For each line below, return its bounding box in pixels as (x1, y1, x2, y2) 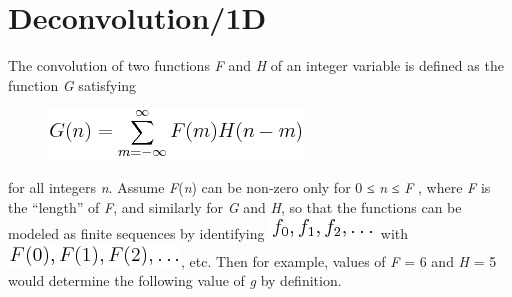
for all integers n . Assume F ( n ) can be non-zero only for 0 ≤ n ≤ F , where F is (8, 176, 491, 197)
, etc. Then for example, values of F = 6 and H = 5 (181, 250, 497, 271)
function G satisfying (8, 74, 137, 95)
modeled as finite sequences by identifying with (8, 223, 409, 244)
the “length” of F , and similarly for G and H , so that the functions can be (8, 196, 462, 217)
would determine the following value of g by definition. (8, 270, 342, 291)
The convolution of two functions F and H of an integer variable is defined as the (8, 55, 504, 76)
